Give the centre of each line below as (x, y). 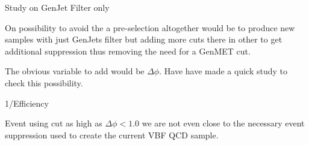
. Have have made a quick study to (223, 71)
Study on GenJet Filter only (57, 7)
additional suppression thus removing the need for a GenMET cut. (128, 51)
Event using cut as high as (54, 123)
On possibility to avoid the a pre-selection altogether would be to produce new (150, 27)
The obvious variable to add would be (75, 71)
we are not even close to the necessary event (223, 123)
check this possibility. (44, 82)
